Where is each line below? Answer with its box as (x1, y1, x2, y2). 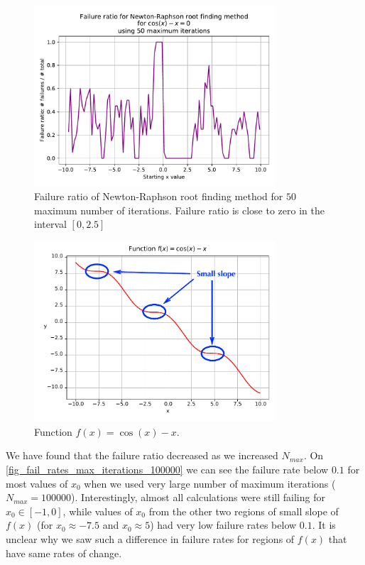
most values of (6, 476, 68, 490)
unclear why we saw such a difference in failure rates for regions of (6, 531, 295, 546)
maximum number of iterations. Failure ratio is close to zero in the (34, 202, 325, 217)
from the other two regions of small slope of (148, 503, 339, 518)
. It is (312, 517, 336, 532)
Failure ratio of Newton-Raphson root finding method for (34, 188, 283, 203)
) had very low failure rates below (150, 517, 297, 532)
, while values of (62, 503, 133, 518)
